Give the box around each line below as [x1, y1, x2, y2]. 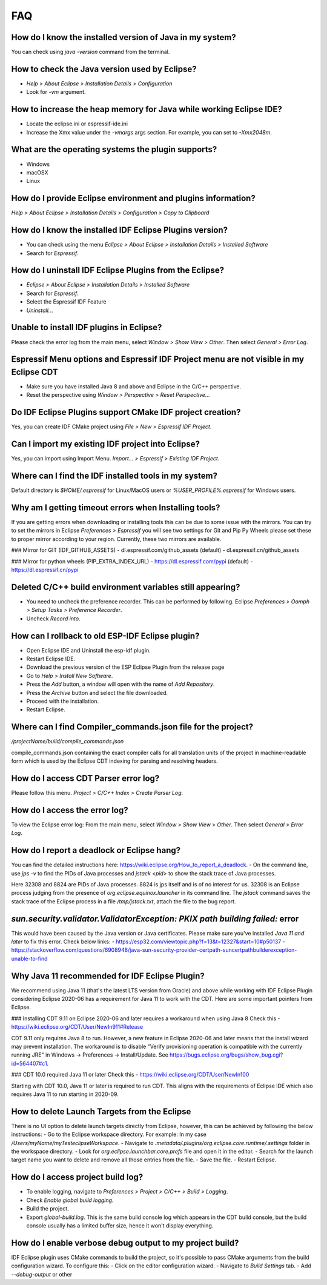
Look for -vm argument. [26, 88, 86, 96]
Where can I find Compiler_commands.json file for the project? [11, 722, 254, 732]
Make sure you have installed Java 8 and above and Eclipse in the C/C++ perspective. [26, 383, 242, 390]
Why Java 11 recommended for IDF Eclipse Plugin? [11, 971, 205, 981]
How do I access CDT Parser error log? [11, 773, 160, 783]
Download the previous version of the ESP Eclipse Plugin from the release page [26, 663, 225, 671]
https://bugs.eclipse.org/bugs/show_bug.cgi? [170, 1051, 283, 1058]
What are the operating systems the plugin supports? [11, 144, 217, 154]
